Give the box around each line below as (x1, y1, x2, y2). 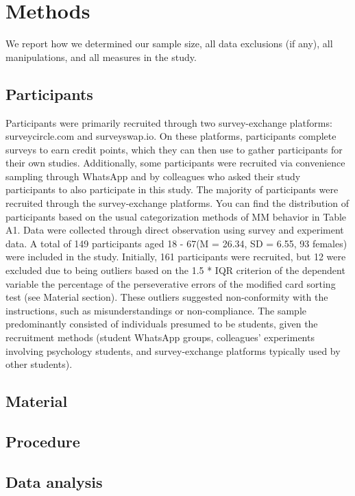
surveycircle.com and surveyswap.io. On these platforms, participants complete (5, 129, 336, 143)
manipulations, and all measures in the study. (5, 49, 197, 64)
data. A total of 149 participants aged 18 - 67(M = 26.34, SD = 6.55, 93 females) (5, 236, 347, 250)
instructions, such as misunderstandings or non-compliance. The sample (5, 303, 307, 317)
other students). (5, 357, 73, 371)
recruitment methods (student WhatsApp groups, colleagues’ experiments (5, 330, 315, 345)
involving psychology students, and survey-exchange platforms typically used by (5, 343, 341, 358)
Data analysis (5, 471, 103, 492)
